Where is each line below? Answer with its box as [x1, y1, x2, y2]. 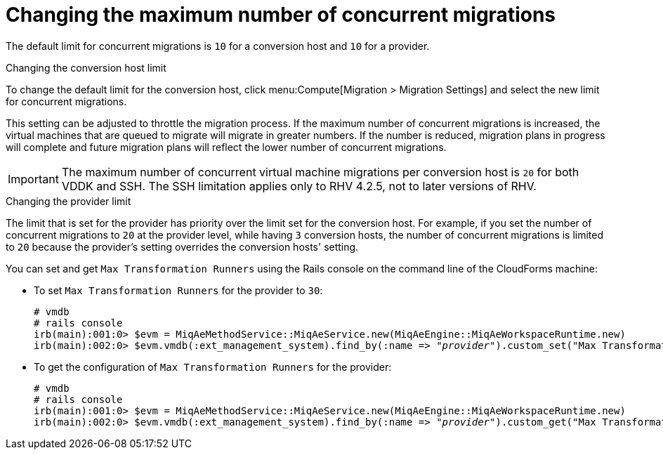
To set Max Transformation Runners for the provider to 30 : [34, 284, 323, 296]
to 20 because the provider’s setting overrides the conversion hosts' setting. [6, 240, 359, 253]
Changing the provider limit [6, 194, 131, 207]
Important [8, 171, 59, 186]
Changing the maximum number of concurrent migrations [6, 3, 556, 27]
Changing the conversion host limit [6, 61, 166, 74]
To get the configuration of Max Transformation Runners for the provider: [34, 360, 392, 373]
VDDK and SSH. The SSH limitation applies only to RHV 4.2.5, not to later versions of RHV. [61, 178, 537, 193]
